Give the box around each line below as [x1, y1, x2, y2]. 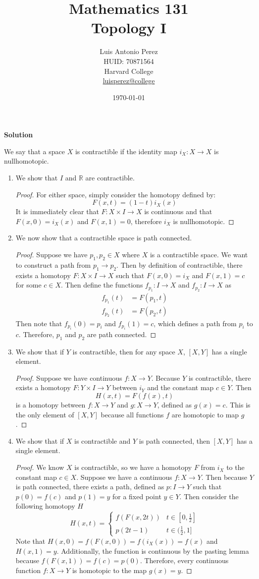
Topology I [91, 17, 166, 38]
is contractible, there [188, 372, 251, 383]
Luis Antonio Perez [100, 46, 158, 57]
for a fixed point [112, 491, 161, 501]
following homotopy [15, 501, 75, 511]
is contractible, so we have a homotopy [74, 462, 192, 472]
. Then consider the [179, 491, 239, 501]
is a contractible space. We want [150, 249, 248, 260]
